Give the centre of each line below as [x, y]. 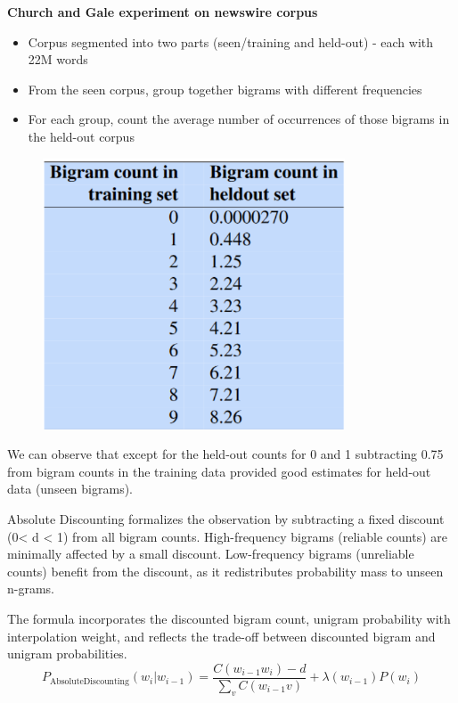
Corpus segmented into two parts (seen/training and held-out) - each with [231, 41]
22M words [58, 59]
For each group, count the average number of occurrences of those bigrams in [239, 119]
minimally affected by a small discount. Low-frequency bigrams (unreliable [211, 554]
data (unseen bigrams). [70, 489]
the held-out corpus [81, 136]
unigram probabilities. [67, 654]
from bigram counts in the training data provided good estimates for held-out [219, 471]
